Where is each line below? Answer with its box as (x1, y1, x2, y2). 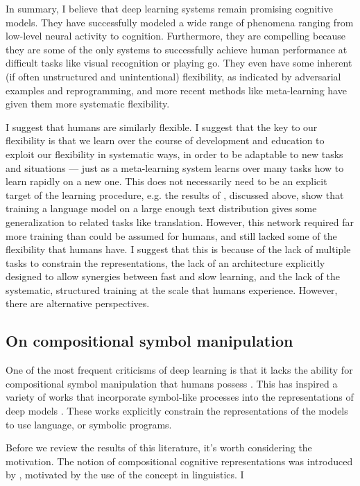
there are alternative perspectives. (6, 296, 150, 311)
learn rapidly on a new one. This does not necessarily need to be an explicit (6, 174, 327, 189)
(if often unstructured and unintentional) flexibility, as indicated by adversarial (6, 69, 341, 83)
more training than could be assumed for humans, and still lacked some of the (6, 228, 337, 243)
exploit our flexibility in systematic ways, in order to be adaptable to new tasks (6, 146, 343, 161)
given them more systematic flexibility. (6, 96, 170, 111)
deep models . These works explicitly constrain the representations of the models (6, 403, 348, 418)
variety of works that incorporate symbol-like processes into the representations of (6, 390, 354, 404)
